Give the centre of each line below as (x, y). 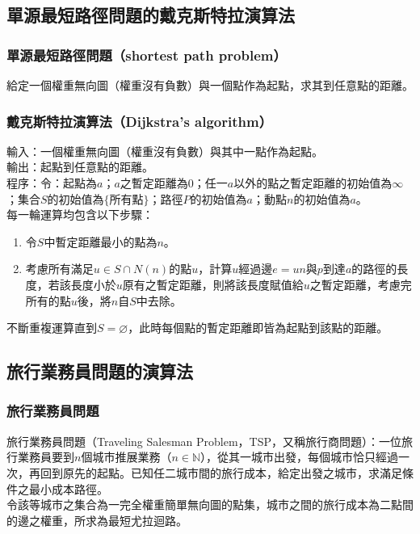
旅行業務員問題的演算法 (100, 371)
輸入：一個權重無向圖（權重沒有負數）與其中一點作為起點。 (165, 151)
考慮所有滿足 (59, 269)
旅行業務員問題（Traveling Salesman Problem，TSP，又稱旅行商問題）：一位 (204, 441)
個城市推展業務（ (126, 457)
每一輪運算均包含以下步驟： (80, 214)
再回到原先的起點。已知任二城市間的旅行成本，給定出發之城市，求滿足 (215, 472)
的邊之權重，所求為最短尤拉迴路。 (97, 520)
